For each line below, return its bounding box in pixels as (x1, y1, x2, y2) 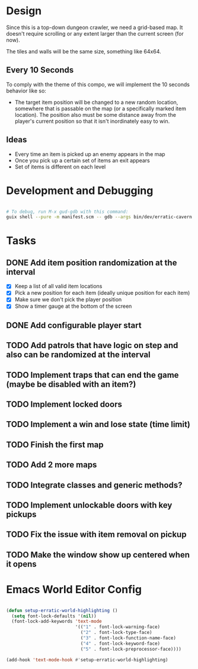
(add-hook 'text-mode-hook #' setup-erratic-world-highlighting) (6, 657, 168, 662)
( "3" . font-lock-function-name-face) (80, 635, 177, 641)
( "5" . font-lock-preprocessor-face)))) (80, 646, 182, 652)
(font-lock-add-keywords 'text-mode (11, 619, 102, 625)
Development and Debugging (6, 184, 154, 197)
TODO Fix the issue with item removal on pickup (6, 530, 187, 540)
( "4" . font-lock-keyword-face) (80, 641, 161, 646)
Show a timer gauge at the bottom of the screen (14, 302, 132, 310)
